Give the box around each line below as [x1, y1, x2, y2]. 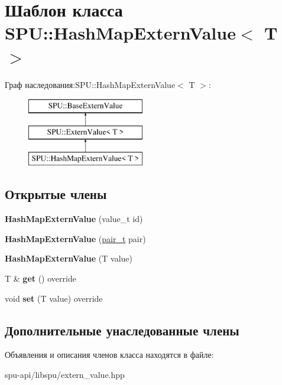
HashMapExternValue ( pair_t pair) [5, 232, 146, 244]
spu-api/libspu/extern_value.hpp [5, 368, 125, 381]
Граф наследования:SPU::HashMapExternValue [5, 78, 176, 90]
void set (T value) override [5, 292, 103, 304]
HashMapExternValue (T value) [5, 252, 133, 265]
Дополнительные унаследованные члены [5, 321, 239, 339]
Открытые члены [5, 185, 107, 203]
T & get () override [5, 272, 76, 285]
